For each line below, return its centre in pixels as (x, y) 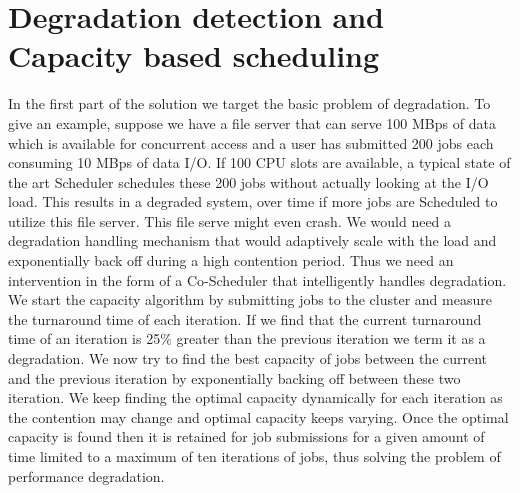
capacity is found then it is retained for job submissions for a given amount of (246, 436)
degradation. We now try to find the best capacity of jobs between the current (248, 358)
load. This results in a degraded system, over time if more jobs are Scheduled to (253, 201)
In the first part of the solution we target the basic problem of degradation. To (249, 103)
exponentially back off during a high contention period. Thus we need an (231, 260)
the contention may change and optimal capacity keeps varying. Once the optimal (258, 416)
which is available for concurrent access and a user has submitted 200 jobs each (251, 142)
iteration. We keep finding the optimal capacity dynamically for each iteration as (255, 397)
